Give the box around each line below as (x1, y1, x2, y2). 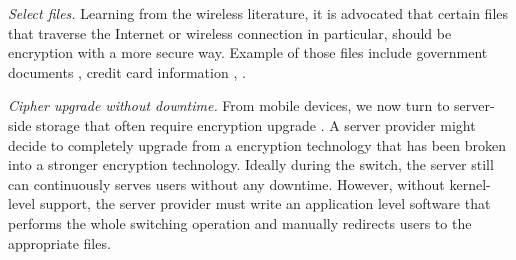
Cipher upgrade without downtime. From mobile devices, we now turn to (8, 95, 450, 116)
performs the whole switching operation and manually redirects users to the (8, 212, 472, 233)
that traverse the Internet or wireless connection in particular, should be (8, 22, 452, 43)
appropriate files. (8, 232, 111, 253)
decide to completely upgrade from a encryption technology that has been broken (8, 134, 507, 155)
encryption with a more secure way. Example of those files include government (8, 42, 488, 63)
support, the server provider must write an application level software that (39, 193, 491, 214)
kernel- (449, 173, 491, 194)
